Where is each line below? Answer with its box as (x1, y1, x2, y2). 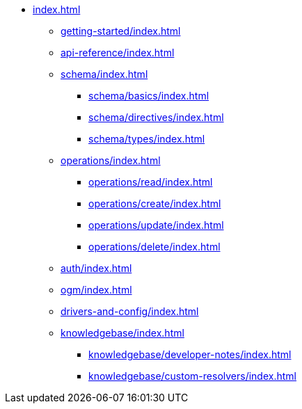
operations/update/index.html (88, 219, 224, 231)
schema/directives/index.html (88, 111, 224, 123)
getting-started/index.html (61, 25, 181, 37)
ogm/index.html (61, 284, 132, 296)
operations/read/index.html (88, 176, 213, 188)
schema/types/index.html (88, 133, 205, 145)
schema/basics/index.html (88, 90, 209, 102)
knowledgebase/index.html (61, 327, 184, 339)
